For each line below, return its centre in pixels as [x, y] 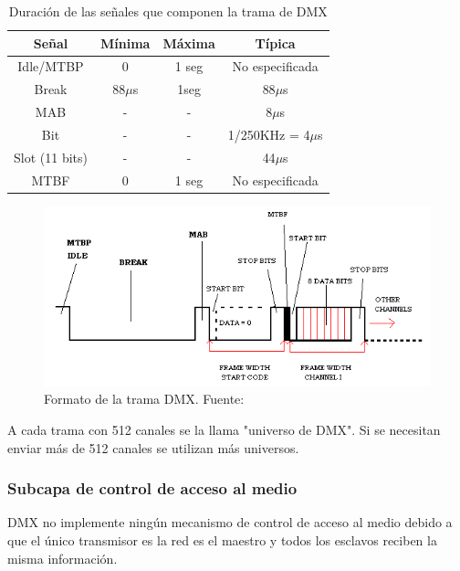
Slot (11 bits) [51, 157]
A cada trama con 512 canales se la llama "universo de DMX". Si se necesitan [224, 429]
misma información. [63, 558]
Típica [275, 42]
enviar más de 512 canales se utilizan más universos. [153, 447]
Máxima [189, 42]
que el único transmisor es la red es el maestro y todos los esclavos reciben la [222, 540]
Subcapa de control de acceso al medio [152, 488]
